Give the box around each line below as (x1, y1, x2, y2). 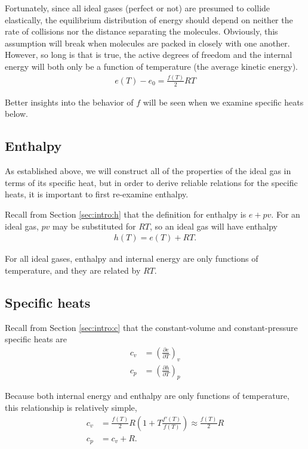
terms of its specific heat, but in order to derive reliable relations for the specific (5, 176, 298, 188)
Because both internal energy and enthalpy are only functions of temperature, (5, 389, 289, 402)
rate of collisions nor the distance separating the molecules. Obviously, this (5, 25, 278, 38)
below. (5, 107, 28, 120)
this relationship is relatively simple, (5, 401, 137, 413)
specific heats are (5, 333, 67, 345)
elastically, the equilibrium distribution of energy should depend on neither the (5, 13, 293, 26)
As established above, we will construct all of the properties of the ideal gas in (5, 165, 291, 177)
